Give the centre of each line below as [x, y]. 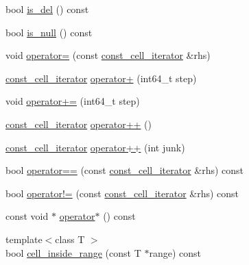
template [24, 239]
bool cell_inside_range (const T [73, 252]
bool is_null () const [49, 32]
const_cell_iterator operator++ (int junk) [95, 147]
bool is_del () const [47, 9]
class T [70, 239]
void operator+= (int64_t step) [73, 101]
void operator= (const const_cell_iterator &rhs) [108, 55]
